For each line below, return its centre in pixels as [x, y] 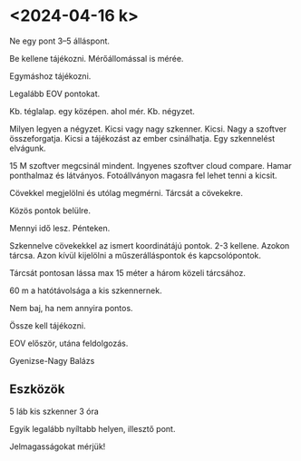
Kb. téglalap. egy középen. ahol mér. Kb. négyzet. [102, 111]
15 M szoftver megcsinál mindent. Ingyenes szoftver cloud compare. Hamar [150, 165]
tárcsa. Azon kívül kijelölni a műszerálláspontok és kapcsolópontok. [135, 255]
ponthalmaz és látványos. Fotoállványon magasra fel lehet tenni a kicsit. [144, 175]
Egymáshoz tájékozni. [50, 76]
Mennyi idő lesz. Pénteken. [60, 228]
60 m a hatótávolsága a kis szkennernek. [86, 290]
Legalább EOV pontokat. [55, 93]
